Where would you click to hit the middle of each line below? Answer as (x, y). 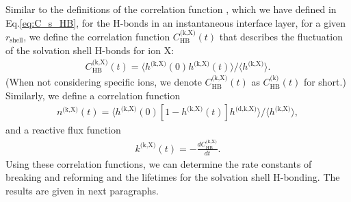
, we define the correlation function (97, 36)
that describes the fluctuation (281, 36)
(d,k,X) (246, 109)
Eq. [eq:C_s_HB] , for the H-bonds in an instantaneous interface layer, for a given (176, 22)
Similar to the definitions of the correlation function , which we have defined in (171, 9)
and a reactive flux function (63, 130)
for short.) (325, 82)
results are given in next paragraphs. (82, 190)
